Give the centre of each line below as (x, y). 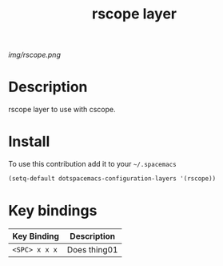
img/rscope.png (35, 55)
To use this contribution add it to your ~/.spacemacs (93, 164)
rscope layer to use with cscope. (62, 110)
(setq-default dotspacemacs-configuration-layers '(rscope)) (112, 179)
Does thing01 (92, 249)
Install (29, 142)
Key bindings (53, 211)
